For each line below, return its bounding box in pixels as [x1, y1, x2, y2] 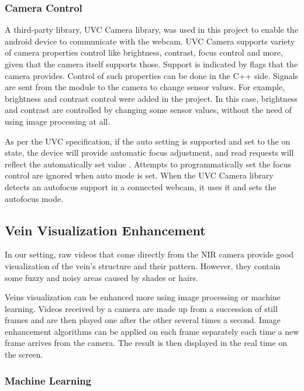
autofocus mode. [5, 192, 64, 204]
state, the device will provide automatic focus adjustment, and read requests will [5, 146, 294, 159]
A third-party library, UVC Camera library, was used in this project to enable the [5, 23, 298, 36]
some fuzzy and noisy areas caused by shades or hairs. [5, 271, 198, 283]
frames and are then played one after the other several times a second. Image [5, 314, 281, 326]
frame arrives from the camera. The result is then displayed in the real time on [5, 337, 288, 349]
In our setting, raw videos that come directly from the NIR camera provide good [5, 248, 294, 260]
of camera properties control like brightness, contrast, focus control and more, [5, 46, 283, 59]
